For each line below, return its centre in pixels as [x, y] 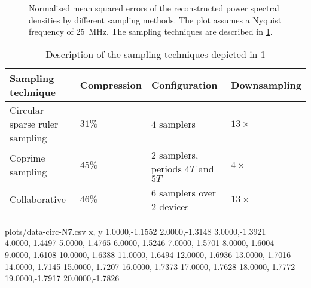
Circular [27, 110]
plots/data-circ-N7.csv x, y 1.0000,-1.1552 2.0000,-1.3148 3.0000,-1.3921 [135, 231]
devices [174, 206]
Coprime [28, 158]
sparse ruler [34, 123]
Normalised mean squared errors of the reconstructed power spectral [154, 8]
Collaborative [38, 199]
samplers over [188, 192]
